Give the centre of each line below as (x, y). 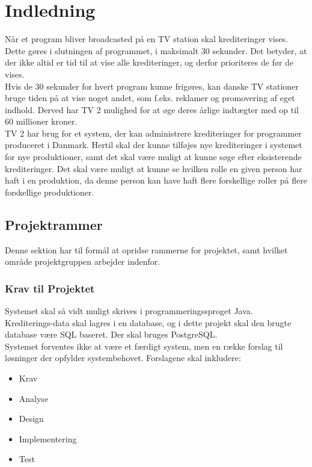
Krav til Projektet (50, 288)
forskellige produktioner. (50, 192)
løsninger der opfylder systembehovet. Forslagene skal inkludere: (123, 358)
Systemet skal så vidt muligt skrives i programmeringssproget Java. (129, 311)
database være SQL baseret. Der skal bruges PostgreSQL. (111, 334)
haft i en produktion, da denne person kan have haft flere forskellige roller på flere (156, 180)
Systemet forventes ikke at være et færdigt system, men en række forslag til (144, 346)
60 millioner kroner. (41, 121)
